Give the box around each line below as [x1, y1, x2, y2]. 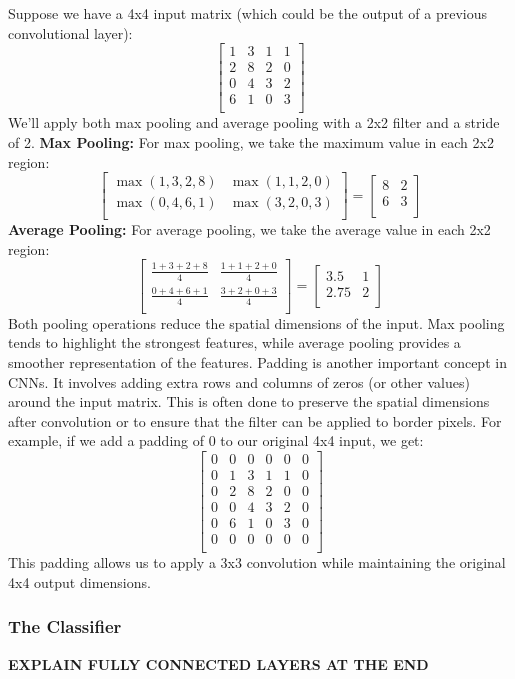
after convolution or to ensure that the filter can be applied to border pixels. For [8, 410, 502, 431]
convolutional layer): [8, 22, 133, 43]
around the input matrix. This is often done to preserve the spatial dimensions [8, 391, 490, 412]
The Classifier [8, 614, 122, 639]
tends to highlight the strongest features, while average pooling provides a [8, 332, 461, 353]
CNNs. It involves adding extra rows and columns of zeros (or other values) [8, 371, 470, 392]
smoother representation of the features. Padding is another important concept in [8, 351, 507, 372]
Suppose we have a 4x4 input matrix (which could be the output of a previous [8, 3, 487, 23]
